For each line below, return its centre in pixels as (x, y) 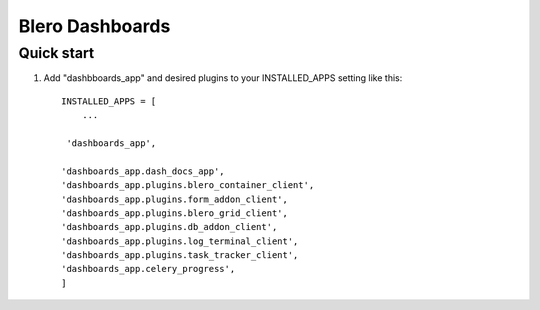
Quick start (56, 53)
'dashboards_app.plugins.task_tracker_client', (180, 255)
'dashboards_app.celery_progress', (148, 269)
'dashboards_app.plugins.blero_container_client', (188, 185)
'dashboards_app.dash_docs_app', (143, 171)
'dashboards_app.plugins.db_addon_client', (169, 227)
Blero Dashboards (94, 26)
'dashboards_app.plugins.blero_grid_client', (175, 213)
